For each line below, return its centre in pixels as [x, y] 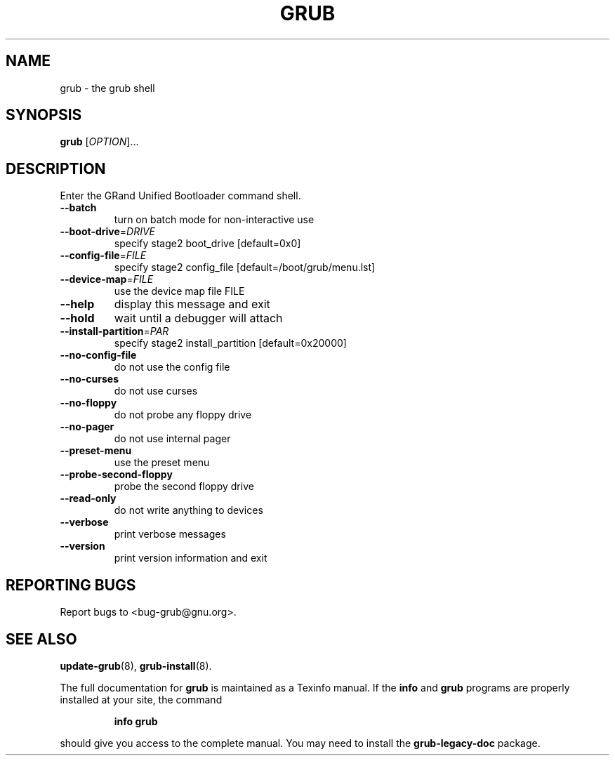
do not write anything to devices [189, 510]
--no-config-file [98, 355]
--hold [77, 318]
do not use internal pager [172, 439]
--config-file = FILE [103, 256]
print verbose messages [170, 534]
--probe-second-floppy [116, 475]
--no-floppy [88, 403]
